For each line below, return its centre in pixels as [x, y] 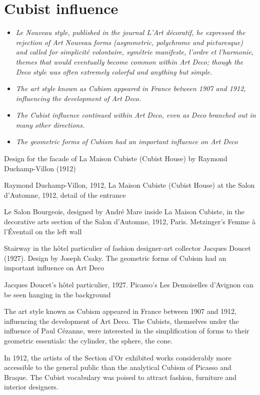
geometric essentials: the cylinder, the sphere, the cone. [88, 340]
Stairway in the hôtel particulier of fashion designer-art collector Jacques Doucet [127, 248]
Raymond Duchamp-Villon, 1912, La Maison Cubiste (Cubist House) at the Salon [129, 185]
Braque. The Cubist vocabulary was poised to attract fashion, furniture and [120, 377]
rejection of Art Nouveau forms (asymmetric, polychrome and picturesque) [129, 42]
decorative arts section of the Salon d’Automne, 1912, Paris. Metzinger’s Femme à [130, 222]
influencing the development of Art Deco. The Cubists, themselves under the [121, 321]
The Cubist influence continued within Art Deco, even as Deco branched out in [136, 115]
